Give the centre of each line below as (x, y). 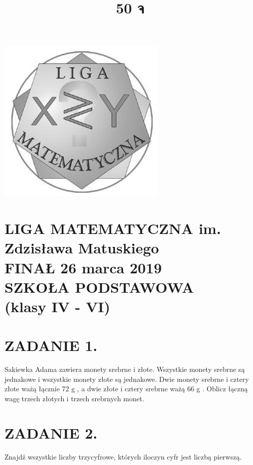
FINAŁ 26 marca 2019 (83, 267)
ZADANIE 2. (51, 432)
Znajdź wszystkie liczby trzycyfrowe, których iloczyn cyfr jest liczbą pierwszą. (123, 456)
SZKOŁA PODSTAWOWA (99, 287)
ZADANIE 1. (51, 345)
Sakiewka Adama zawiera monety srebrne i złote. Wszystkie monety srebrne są (125, 369)
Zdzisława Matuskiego (82, 248)
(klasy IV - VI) (58, 306)
